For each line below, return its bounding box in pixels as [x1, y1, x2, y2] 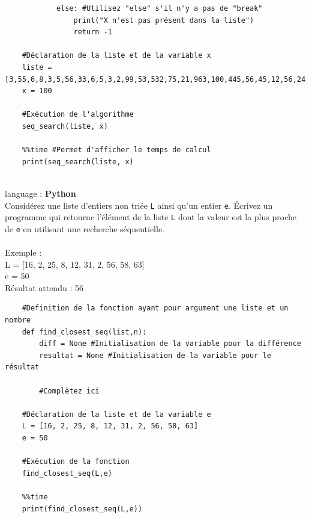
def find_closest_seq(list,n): [22, 327, 147, 336]
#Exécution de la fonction [22, 457, 130, 466]
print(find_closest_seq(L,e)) [22, 504, 143, 513]
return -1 [73, 28, 112, 37]
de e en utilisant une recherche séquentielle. [5, 222, 164, 235]
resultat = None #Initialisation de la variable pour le [39, 351, 271, 360]
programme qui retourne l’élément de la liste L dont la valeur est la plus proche [5, 211, 296, 223]
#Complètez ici [39, 386, 100, 395]
